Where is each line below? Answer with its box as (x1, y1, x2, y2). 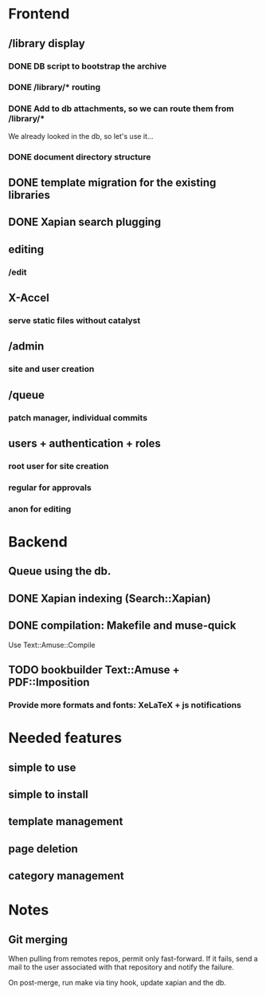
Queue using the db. (8, 564, 111, 578)
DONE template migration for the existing (8, 176, 217, 190)
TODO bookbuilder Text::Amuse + (8, 663, 181, 677)
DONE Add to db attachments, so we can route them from (8, 103, 234, 114)
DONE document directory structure (8, 151, 151, 162)
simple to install (8, 788, 89, 801)
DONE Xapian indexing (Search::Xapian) (8, 591, 211, 605)
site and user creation (8, 364, 95, 375)
